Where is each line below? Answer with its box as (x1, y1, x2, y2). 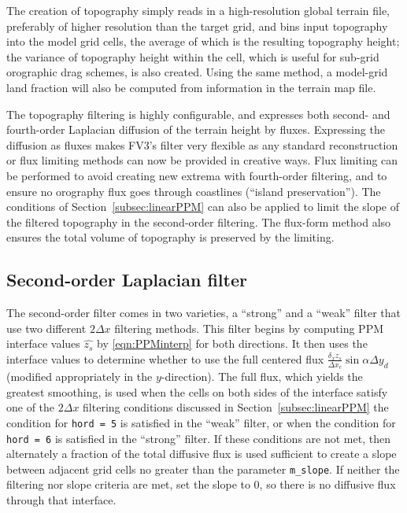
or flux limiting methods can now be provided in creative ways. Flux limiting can (6, 152, 398, 168)
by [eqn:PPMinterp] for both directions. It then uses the (97, 335, 368, 352)
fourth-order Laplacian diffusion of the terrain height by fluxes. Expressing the (6, 121, 385, 138)
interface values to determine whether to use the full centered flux (6, 350, 324, 367)
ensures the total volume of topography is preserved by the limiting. (6, 229, 335, 245)
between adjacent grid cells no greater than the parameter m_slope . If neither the (6, 460, 400, 477)
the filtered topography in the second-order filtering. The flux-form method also (6, 213, 391, 230)
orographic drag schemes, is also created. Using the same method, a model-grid (6, 64, 388, 80)
